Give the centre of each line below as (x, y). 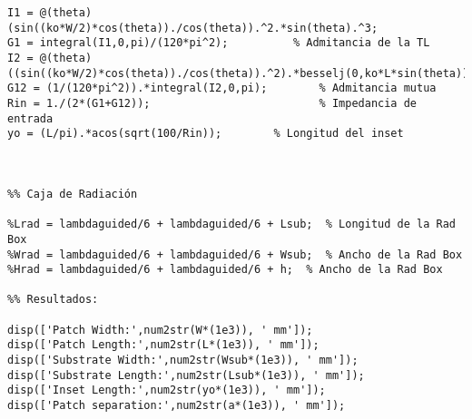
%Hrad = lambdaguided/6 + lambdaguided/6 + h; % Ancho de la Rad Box (225, 270)
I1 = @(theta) (50, 13)
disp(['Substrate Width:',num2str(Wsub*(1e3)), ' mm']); (183, 361)
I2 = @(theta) (50, 58)
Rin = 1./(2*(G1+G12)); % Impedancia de (212, 103)
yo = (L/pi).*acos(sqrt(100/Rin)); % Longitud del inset (206, 134)
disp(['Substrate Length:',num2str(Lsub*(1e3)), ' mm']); (186, 375)
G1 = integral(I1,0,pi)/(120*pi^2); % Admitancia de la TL (219, 43)
